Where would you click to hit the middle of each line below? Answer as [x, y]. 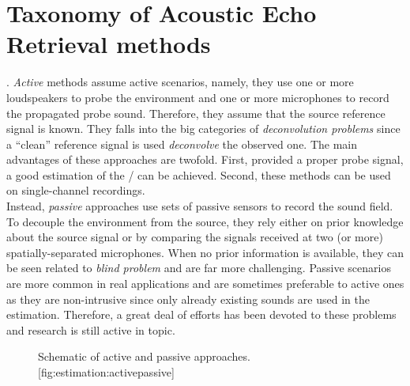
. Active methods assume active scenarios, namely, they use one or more [180, 82]
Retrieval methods [109, 44]
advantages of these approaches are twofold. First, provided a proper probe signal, [205, 159]
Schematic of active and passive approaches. [144, 356]
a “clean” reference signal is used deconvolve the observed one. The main [182, 144]
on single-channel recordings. [76, 190]
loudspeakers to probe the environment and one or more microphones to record [198, 97]
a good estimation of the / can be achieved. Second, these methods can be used [199, 174]
